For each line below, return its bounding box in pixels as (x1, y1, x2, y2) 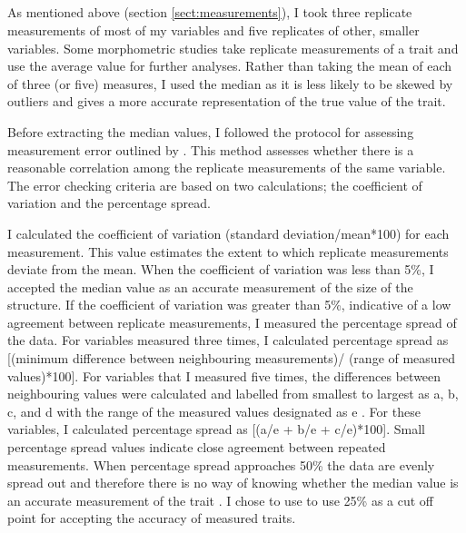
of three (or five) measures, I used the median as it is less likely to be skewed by (7, 74, 453, 93)
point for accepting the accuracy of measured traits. (7, 508, 296, 528)
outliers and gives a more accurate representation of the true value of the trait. (7, 92, 446, 111)
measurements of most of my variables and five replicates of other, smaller (7, 20, 420, 39)
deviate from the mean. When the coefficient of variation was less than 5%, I (7, 260, 434, 279)
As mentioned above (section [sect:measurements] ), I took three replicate (7, 3, 412, 22)
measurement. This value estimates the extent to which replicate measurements (7, 242, 449, 261)
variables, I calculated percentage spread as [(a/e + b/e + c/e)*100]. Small (7, 419, 425, 439)
